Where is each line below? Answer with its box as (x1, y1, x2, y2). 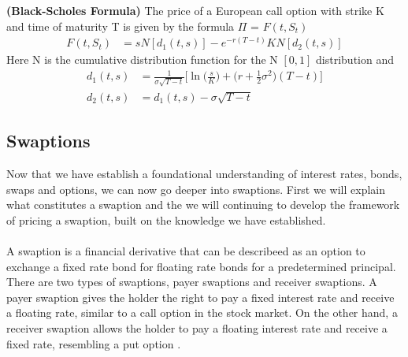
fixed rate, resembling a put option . (6, 335, 181, 351)
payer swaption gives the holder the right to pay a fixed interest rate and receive (6, 288, 395, 305)
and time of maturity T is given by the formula (6, 17, 235, 34)
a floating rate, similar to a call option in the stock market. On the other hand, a (6, 304, 398, 321)
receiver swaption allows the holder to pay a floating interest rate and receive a (6, 320, 388, 337)
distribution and (316, 51, 395, 68)
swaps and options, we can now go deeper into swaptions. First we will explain (6, 180, 385, 197)
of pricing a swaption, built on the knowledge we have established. (6, 211, 326, 228)
